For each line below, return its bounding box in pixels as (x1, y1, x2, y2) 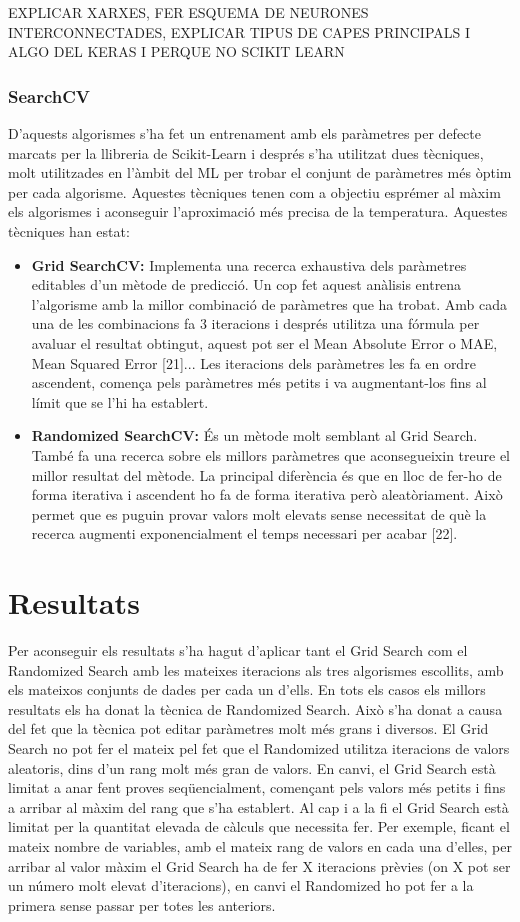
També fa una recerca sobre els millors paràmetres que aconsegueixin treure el (31, 444, 510, 465)
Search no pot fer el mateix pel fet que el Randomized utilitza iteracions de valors (8, 737, 510, 758)
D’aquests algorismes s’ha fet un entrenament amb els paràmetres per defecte (8, 123, 481, 143)
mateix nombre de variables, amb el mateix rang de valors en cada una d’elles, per (8, 835, 512, 856)
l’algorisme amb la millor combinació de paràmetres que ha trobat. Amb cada (31, 293, 507, 314)
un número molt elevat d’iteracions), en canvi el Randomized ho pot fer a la (8, 875, 474, 896)
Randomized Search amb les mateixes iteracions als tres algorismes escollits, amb (8, 659, 504, 680)
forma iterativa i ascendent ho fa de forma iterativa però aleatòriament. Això (31, 484, 503, 505)
